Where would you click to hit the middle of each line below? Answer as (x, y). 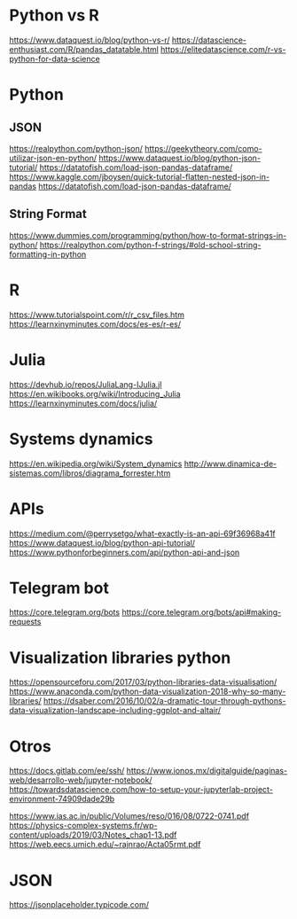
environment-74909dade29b (62, 799)
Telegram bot (59, 588)
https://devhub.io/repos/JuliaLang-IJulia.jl (86, 384)
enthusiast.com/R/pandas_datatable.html (84, 49)
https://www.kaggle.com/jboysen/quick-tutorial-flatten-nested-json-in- (140, 176)
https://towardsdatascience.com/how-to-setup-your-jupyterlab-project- (141, 790)
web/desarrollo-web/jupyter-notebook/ (81, 780)
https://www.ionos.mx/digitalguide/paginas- (207, 771)
